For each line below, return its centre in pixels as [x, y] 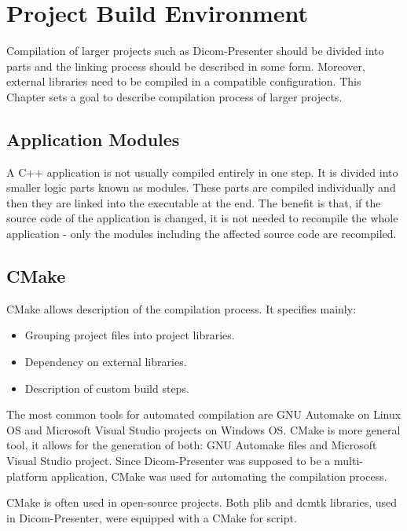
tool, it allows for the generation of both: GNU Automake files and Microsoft [192, 445]
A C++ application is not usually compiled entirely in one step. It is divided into [202, 172]
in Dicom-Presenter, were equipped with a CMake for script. [152, 517]
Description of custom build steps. [107, 388]
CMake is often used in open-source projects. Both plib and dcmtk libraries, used [202, 502]
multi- [348, 461]
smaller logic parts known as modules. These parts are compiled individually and [201, 187]
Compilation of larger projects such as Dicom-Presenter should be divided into [195, 51]
